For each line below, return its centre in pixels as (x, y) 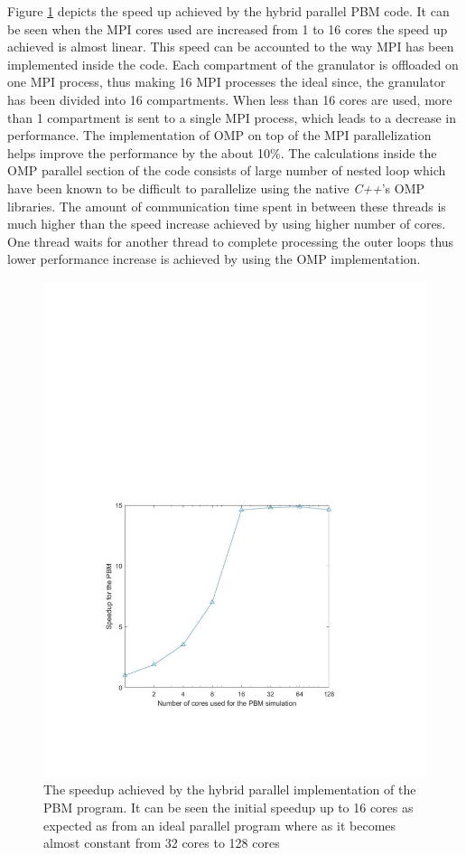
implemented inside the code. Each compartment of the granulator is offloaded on (233, 64)
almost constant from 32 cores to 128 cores (162, 843)
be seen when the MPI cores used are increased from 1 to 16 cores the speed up (228, 28)
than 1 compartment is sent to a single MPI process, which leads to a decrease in (232, 117)
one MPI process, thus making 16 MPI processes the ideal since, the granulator (227, 82)
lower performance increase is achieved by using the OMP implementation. (214, 259)
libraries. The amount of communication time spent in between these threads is (227, 206)
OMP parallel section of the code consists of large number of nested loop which (227, 170)
